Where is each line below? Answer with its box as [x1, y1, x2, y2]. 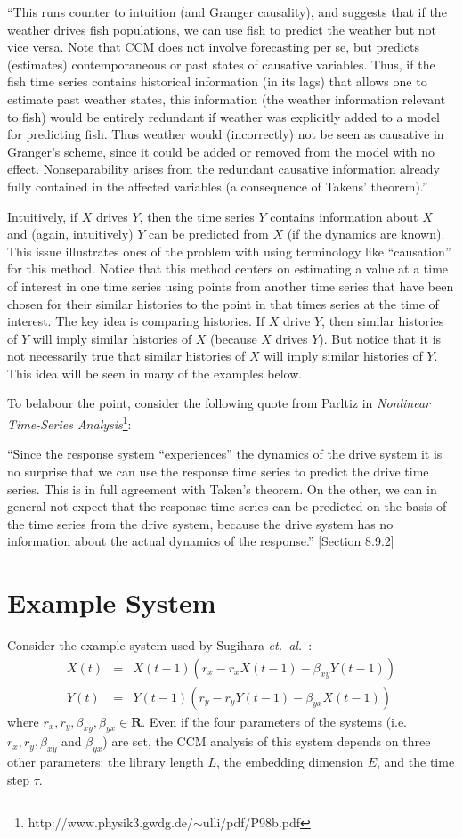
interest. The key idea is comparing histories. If [7, 312, 264, 330]
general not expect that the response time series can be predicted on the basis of [7, 497, 447, 516]
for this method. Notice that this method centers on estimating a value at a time [7, 259, 449, 278]
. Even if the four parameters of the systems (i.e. [142, 712, 408, 730]
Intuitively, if [7, 207, 77, 225]
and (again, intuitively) [7, 224, 134, 243]
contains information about [270, 207, 418, 225]
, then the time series [139, 207, 255, 225]
